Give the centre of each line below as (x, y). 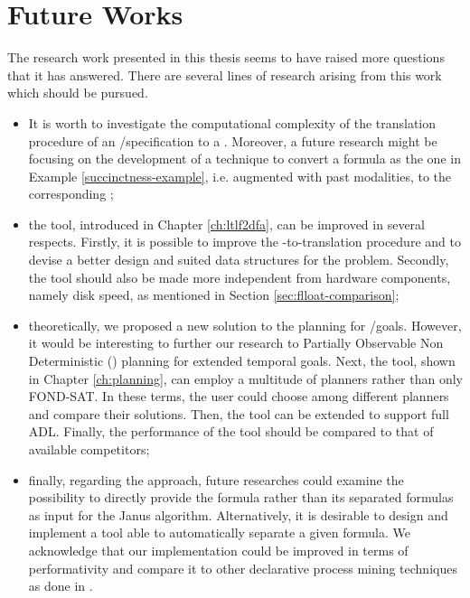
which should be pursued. (78, 93)
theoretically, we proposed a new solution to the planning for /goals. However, (245, 325)
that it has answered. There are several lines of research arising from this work (225, 75)
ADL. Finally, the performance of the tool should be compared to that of (231, 431)
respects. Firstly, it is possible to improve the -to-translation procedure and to (244, 242)
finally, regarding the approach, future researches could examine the (216, 479)
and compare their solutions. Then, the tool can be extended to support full (239, 413)
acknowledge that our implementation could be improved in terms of (218, 550)
